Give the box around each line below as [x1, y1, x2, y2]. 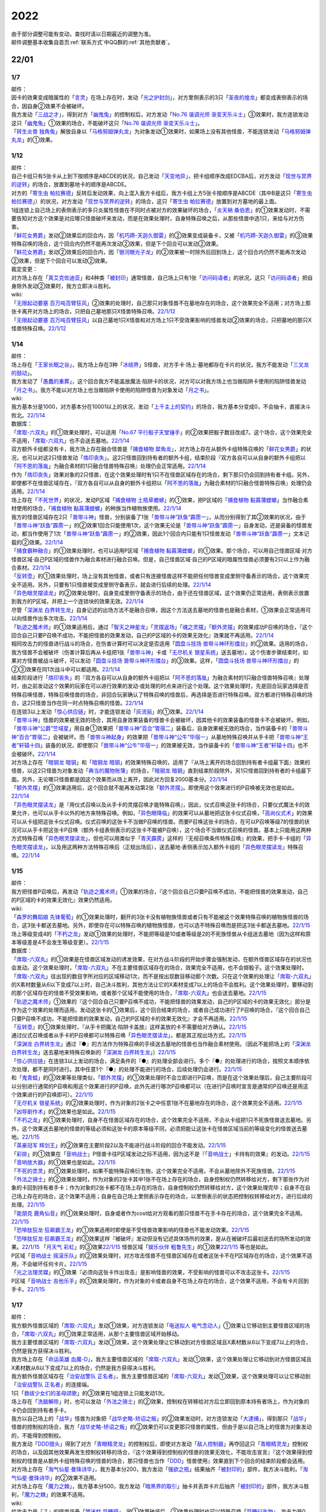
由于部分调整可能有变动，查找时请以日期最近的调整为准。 [11, 30, 154, 37]
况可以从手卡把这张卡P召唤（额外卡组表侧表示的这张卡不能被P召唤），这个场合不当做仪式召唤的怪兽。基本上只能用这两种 [11, 826, 312, 834]
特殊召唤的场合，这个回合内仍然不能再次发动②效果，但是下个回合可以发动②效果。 [11, 240, 222, 247]
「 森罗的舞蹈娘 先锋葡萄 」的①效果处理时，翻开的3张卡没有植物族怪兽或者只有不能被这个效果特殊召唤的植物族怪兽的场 [11, 913, 309, 921]
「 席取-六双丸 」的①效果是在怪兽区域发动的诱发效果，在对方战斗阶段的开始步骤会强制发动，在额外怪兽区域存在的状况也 [11, 956, 312, 963]
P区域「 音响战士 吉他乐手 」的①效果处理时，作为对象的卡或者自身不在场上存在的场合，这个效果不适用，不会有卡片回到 [11, 1277, 309, 1285]
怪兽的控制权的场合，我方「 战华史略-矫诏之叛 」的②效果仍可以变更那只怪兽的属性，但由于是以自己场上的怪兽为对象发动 [11, 1423, 312, 1430]
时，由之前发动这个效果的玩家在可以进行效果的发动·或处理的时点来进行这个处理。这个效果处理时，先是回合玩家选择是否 [11, 682, 309, 689]
